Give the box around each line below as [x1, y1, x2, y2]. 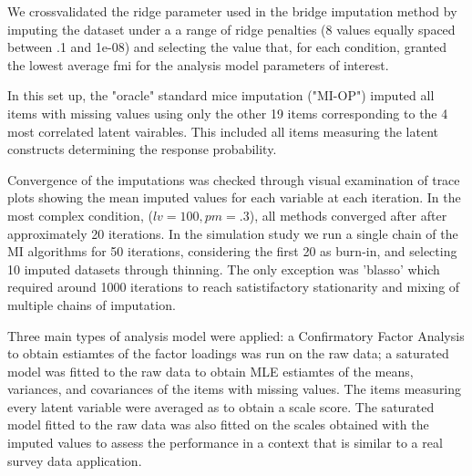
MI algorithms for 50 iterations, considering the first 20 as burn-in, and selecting [7, 242, 457, 261]
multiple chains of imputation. [7, 295, 176, 314]
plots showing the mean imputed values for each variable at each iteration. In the [7, 188, 461, 207]
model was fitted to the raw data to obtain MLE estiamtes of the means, [7, 361, 414, 380]
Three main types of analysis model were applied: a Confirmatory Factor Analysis [7, 326, 465, 345]
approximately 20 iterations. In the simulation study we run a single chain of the [7, 223, 458, 243]
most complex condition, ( [7, 205, 153, 224]
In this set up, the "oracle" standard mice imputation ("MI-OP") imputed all [7, 86, 435, 105]
